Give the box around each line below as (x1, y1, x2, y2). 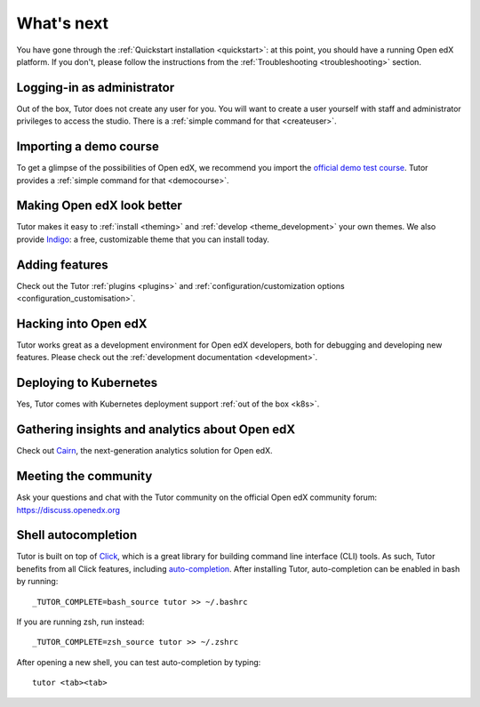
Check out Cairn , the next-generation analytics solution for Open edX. (16, 446, 273, 456)
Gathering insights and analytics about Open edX (16, 422, 296, 438)
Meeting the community (16, 469, 153, 484)
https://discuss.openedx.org (16, 504, 120, 515)
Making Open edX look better (16, 198, 182, 213)
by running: (16, 576, 59, 587)
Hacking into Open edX (16, 316, 148, 331)
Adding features (16, 257, 108, 272)
